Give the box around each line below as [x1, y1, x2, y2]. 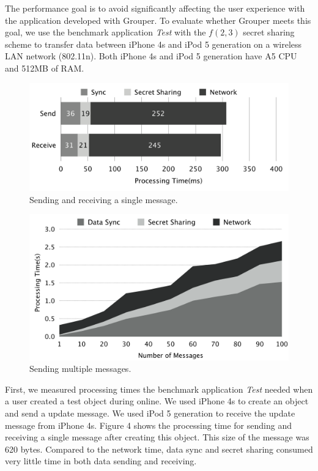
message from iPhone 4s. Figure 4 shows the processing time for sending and [5, 418, 292, 431]
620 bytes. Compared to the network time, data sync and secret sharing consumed [5, 442, 313, 455]
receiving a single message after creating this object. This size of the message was [5, 431, 309, 443]
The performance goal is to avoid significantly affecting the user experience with [5, 2, 305, 14]
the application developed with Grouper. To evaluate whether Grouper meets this [5, 13, 311, 26]
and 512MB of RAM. [5, 61, 84, 74]
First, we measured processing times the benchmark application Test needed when [5, 382, 313, 395]
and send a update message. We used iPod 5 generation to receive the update [5, 407, 295, 420]
